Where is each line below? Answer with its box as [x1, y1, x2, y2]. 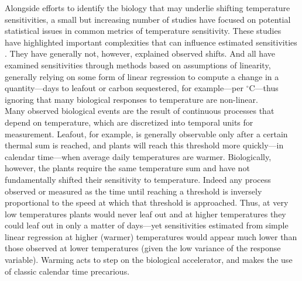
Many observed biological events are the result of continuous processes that [5, 105, 274, 117]
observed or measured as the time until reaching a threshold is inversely [5, 185, 262, 197]
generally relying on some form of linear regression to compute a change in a [5, 70, 279, 82]
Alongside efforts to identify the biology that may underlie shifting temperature [5, 2, 290, 13]
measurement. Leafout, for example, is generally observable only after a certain [5, 127, 288, 140]
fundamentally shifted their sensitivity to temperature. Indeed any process [5, 173, 271, 185]
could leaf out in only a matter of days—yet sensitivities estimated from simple [5, 219, 289, 231]
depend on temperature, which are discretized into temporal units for [5, 116, 253, 128]
